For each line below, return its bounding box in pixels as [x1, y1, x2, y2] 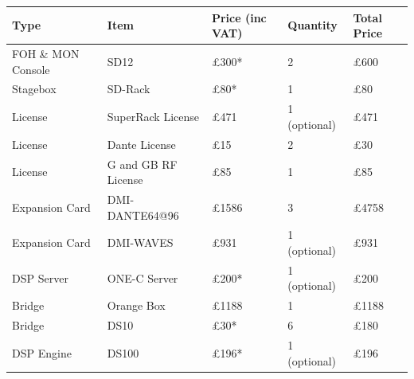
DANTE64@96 [107, 206, 179, 223]
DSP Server [12, 269, 68, 286]
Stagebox [12, 80, 57, 97]
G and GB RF [107, 155, 178, 172]
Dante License [107, 135, 176, 152]
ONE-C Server [107, 269, 178, 286]
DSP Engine [12, 344, 72, 361]
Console [12, 61, 50, 77]
